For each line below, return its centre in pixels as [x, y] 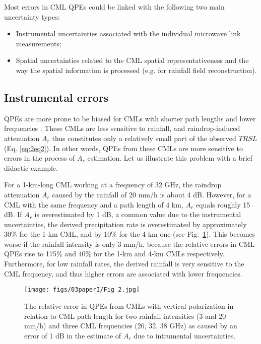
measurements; [39, 43]
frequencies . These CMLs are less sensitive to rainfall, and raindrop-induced [122, 128]
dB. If [13, 214]
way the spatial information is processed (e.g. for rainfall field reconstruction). [136, 70]
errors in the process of [40, 158]
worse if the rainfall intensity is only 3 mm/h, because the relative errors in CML [129, 244]
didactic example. [31, 167]
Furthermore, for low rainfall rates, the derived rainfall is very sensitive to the [124, 264]
